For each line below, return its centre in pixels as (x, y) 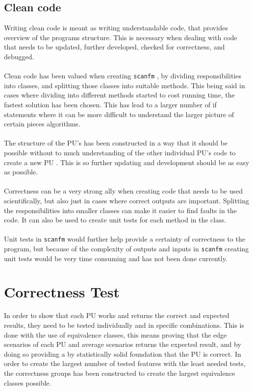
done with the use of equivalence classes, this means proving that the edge (115, 334)
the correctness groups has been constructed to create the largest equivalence (120, 373)
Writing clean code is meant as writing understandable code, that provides (116, 28)
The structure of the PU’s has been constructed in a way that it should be (116, 143)
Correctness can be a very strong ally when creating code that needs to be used (124, 191)
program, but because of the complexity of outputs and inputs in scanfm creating (126, 248)
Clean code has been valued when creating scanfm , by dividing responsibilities (123, 76)
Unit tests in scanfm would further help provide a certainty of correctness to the (125, 239)
